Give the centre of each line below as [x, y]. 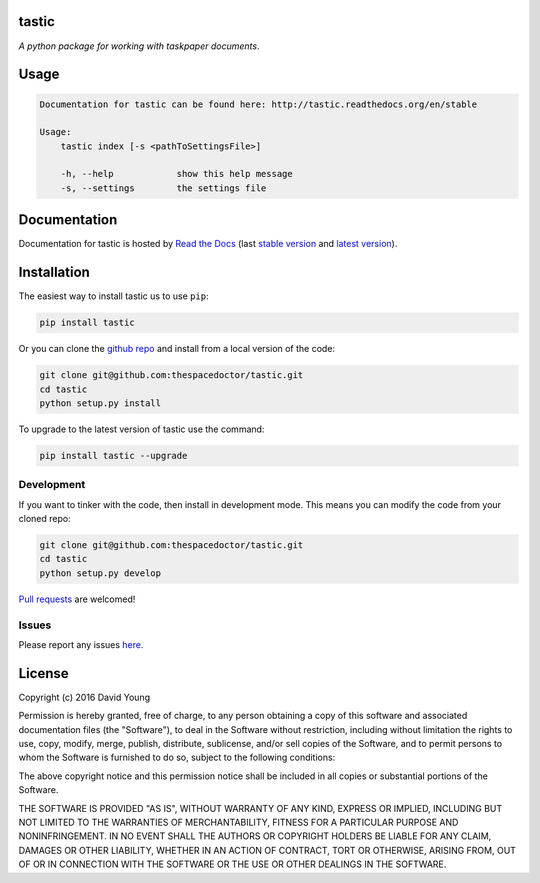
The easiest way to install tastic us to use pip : [113, 296]
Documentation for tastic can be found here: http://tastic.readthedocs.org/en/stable [258, 104]
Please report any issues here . [81, 644]
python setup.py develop [100, 573]
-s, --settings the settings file [163, 188]
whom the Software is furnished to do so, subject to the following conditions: [177, 757]
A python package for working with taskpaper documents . [139, 46]
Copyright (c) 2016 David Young [84, 697]
